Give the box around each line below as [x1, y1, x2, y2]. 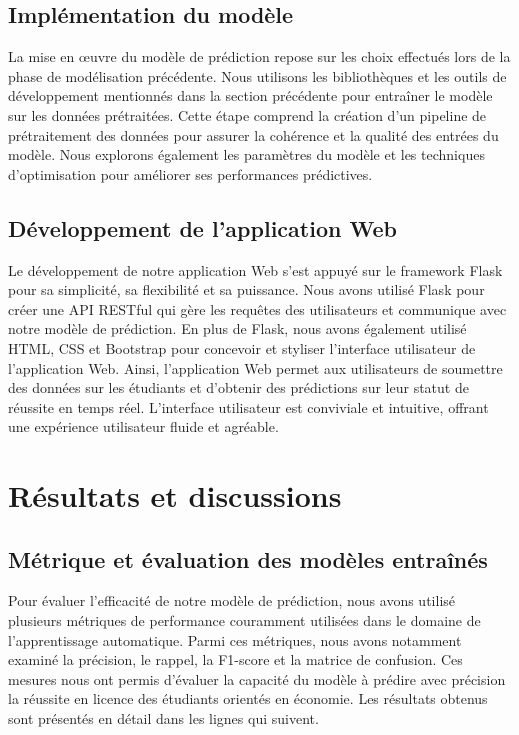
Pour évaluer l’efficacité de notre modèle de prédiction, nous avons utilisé [8, 590, 456, 611]
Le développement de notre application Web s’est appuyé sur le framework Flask [8, 259, 503, 280]
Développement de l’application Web [8, 212, 397, 243]
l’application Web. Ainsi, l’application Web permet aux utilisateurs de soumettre [8, 357, 503, 378]
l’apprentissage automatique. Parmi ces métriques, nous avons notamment [8, 629, 462, 650]
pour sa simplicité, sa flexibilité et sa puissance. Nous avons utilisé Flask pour [8, 279, 485, 300]
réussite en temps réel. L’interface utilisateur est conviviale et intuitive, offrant [8, 396, 489, 417]
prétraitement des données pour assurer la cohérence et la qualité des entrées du [8, 124, 499, 145]
